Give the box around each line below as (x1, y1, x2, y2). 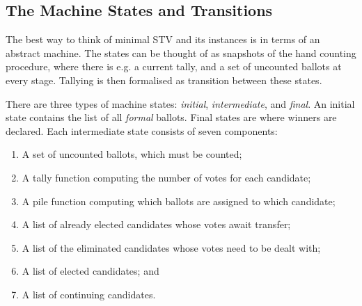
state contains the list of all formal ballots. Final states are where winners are (6, 110, 337, 124)
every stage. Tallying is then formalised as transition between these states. (6, 72, 322, 87)
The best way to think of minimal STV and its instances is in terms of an (6, 32, 320, 47)
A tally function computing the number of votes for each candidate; (22, 170, 311, 184)
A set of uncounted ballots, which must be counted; (22, 147, 242, 161)
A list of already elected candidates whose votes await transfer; (22, 217, 291, 232)
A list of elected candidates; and (22, 264, 159, 278)
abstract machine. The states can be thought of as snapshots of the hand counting (6, 45, 356, 60)
